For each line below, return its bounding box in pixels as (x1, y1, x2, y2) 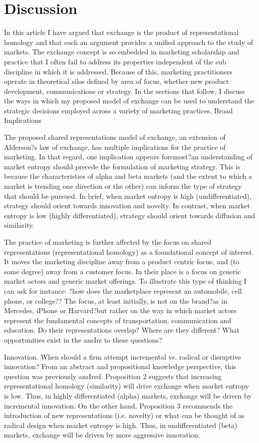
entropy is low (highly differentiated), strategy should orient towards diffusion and (4, 210, 256, 220)
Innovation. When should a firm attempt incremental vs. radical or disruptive (4, 351, 241, 362)
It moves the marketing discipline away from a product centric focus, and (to (4, 256, 240, 267)
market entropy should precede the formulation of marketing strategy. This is (4, 161, 241, 171)
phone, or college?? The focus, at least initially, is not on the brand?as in (4, 295, 228, 306)
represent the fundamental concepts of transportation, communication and (4, 315, 232, 325)
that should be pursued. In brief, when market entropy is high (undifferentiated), (4, 190, 252, 201)
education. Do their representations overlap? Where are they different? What (4, 325, 240, 335)
